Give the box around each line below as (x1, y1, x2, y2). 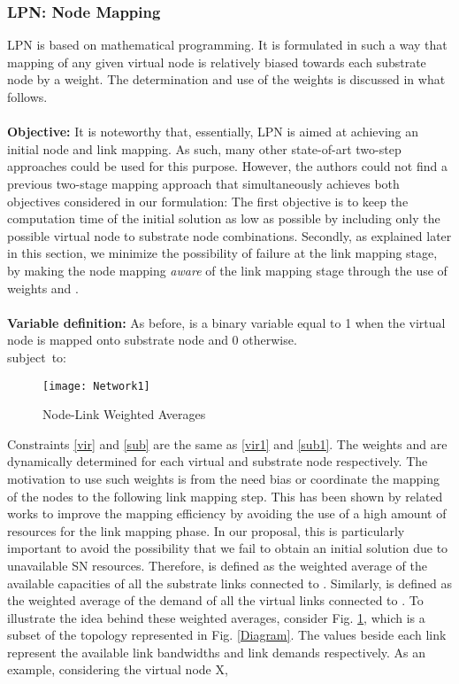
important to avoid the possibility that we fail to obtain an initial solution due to (7, 539, 448, 557)
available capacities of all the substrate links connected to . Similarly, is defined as (7, 573, 452, 592)
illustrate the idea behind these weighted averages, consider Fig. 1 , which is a (7, 608, 425, 626)
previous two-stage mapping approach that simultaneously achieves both (7, 174, 400, 192)
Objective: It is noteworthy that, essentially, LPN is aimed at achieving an (7, 122, 419, 141)
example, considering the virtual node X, (7, 660, 228, 679)
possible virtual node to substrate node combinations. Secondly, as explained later (7, 226, 452, 245)
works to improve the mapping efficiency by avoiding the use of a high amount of (7, 504, 447, 523)
